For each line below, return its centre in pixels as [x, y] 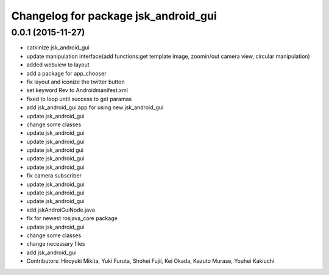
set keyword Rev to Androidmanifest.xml [77, 90]
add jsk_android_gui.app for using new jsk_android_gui [95, 107]
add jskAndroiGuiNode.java [61, 210]
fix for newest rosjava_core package [72, 218]
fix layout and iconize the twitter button [76, 82]
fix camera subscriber [54, 176]
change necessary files [56, 244]
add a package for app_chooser [66, 73]
